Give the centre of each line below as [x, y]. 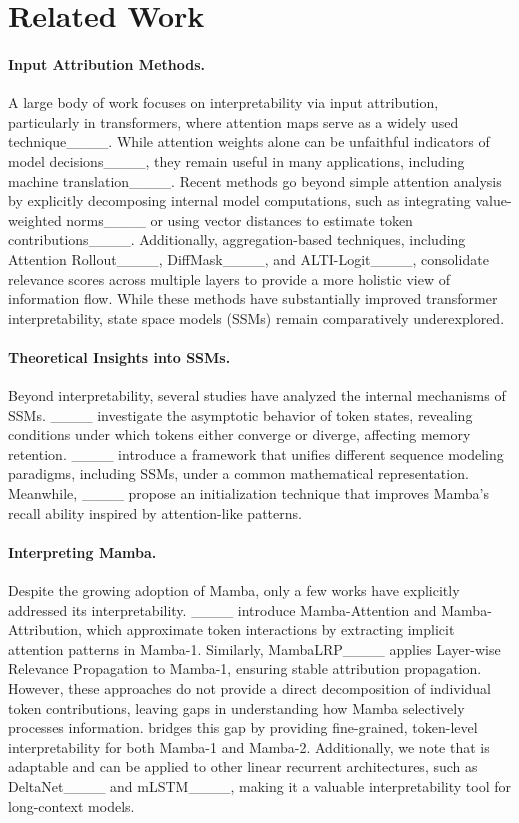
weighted [35, 219]
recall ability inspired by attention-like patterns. [155, 512]
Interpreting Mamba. [82, 551]
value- [493, 200]
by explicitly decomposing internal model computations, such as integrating [239, 200]
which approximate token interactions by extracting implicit [270, 629]
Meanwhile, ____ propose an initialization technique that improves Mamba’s [248, 493]
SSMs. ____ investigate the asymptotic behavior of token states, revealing [240, 414]
